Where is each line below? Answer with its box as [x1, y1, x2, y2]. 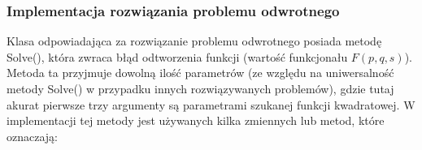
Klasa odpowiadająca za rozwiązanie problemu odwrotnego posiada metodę [7, 32, 382, 49]
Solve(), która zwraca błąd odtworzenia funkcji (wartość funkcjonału [7, 48, 348, 65]
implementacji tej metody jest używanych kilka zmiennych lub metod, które [7, 112, 385, 129]
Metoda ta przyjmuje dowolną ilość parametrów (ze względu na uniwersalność [7, 64, 394, 81]
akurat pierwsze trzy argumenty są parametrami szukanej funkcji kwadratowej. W [7, 96, 415, 113]
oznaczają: [7, 127, 58, 144]
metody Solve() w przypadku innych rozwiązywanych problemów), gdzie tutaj [7, 80, 394, 96]
